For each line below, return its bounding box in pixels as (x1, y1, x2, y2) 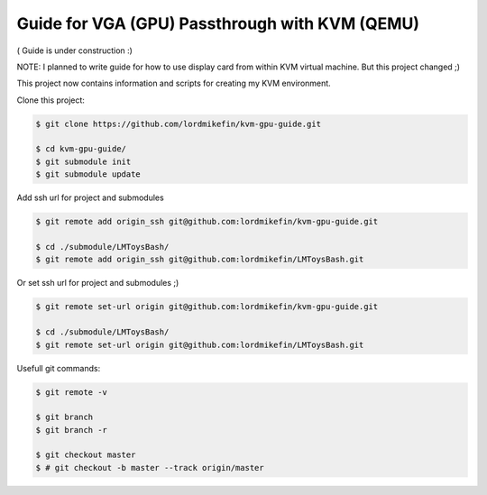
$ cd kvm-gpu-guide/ (35, 144, 126, 154)
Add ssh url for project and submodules (16, 192, 164, 203)
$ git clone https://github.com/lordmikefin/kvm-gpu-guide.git (35, 118, 322, 129)
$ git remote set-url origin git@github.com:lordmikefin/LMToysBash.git (35, 339, 364, 350)
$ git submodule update (35, 170, 142, 179)
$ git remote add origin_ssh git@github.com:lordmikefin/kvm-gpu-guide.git (35, 216, 379, 227)
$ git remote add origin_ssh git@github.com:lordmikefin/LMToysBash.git (35, 254, 364, 265)
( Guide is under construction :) (16, 45, 133, 56)
